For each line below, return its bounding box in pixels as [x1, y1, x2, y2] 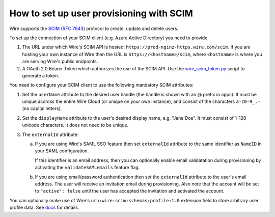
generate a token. [22, 72, 60, 78]
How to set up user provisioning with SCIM [9, 8, 194, 19]
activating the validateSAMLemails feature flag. [35, 165, 140, 171]
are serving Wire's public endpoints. [22, 59, 98, 65]
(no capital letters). [22, 105, 62, 112]
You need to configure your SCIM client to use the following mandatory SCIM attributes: [9, 82, 194, 88]
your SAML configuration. [35, 148, 89, 154]
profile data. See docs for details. [9, 204, 79, 211]
